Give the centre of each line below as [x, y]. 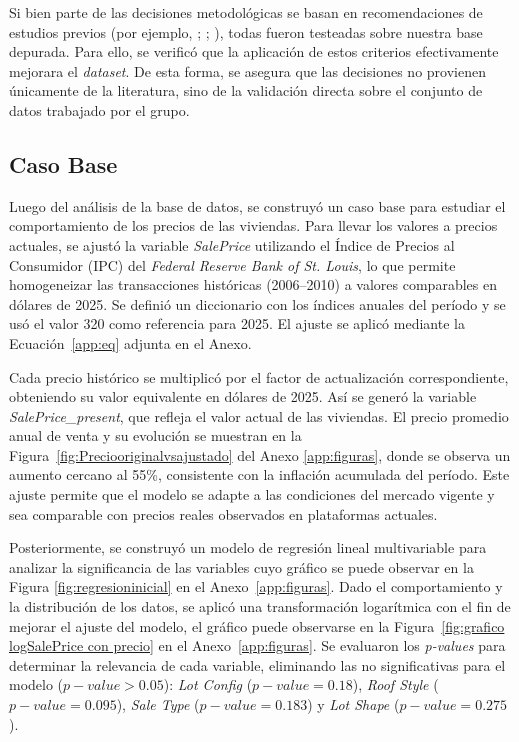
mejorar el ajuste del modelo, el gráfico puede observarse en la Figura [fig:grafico [257, 625]
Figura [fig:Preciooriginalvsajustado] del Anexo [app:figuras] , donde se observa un [260, 454]
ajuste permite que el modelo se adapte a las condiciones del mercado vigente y [252, 494]
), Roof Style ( [395, 684]
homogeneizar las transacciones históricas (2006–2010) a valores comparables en [253, 284]
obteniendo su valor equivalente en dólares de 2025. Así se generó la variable [243, 396]
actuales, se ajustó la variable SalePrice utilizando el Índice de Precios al [232, 244]
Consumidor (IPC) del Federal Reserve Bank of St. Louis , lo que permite [232, 264]
